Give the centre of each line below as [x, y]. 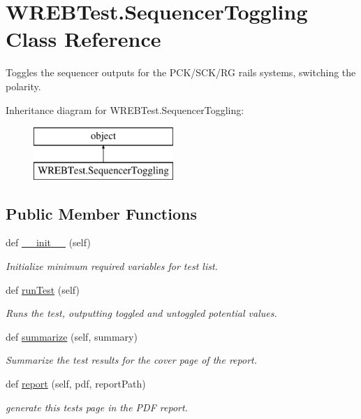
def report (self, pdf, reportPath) [76, 384]
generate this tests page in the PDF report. [97, 407]
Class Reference [83, 39]
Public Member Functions [101, 213]
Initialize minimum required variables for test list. [112, 266]
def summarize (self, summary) [72, 336]
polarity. [23, 86]
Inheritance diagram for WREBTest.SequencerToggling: [125, 109]
